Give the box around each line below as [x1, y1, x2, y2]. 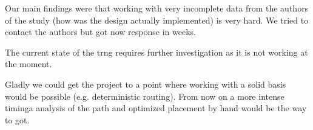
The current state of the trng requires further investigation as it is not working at [5, 45, 308, 58]
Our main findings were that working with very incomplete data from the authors [5, 2, 309, 14]
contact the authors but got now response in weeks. [5, 25, 196, 38]
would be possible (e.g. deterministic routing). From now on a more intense [5, 89, 284, 102]
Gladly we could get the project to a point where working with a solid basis [5, 77, 286, 90]
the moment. [5, 57, 52, 70]
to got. [5, 113, 30, 126]
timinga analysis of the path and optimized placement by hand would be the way [5, 102, 307, 114]
